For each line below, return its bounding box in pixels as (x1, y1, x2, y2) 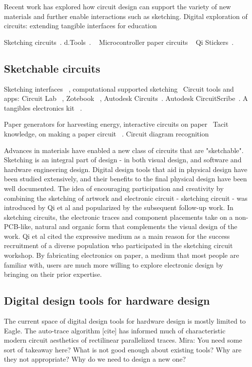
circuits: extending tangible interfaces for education (4, 20, 157, 31)
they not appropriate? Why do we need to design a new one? (4, 354, 186, 364)
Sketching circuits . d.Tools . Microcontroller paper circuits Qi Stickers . (4, 37, 234, 47)
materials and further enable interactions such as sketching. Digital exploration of (4, 11, 248, 21)
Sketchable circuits (4, 60, 100, 76)
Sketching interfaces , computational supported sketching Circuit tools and (4, 83, 234, 94)
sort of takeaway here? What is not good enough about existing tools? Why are (4, 344, 242, 354)
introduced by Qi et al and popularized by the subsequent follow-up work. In (4, 202, 233, 212)
